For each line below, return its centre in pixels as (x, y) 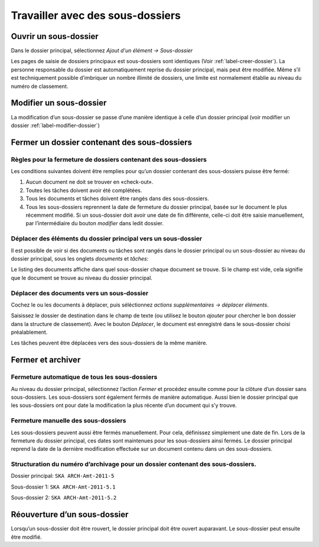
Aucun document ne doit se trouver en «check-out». (89, 182)
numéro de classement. (40, 86)
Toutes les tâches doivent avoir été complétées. (84, 190)
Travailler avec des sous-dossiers (96, 15)
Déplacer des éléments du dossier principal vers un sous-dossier (107, 239)
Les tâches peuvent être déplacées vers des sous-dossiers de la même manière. (109, 343)
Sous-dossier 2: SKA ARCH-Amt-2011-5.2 (64, 498)
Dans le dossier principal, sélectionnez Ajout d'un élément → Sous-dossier (102, 51)
